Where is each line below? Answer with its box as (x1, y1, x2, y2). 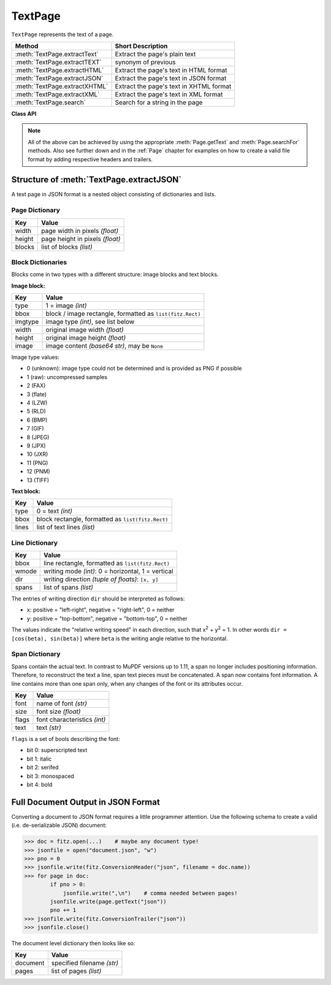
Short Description (115, 42, 168, 50)
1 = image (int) (45, 301, 87, 310)
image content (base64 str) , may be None (45, 342, 164, 350)
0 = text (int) (36, 507, 73, 515)
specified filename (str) (51, 959, 119, 967)
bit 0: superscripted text (26, 746, 88, 754)
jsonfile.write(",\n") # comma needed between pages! (63, 889, 238, 897)
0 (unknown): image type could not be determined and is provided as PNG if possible (26, 365, 242, 372)
